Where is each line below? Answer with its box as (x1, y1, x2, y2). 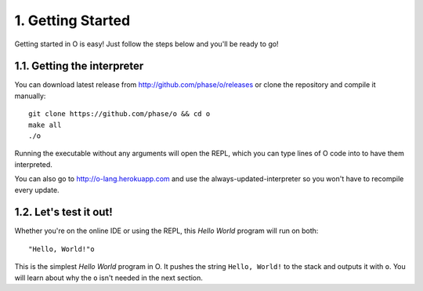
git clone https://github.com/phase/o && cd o (28, 110, 211, 118)
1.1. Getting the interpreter (14, 60, 144, 73)
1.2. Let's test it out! (14, 206, 113, 219)
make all (28, 120, 62, 129)
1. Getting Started (14, 12, 131, 29)
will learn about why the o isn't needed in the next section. (14, 273, 204, 282)
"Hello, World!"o (28, 244, 95, 253)
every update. (14, 185, 60, 195)
